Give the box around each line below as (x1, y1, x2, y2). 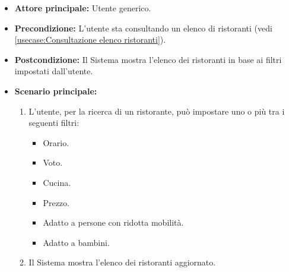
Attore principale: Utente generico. (14, 2, 151, 14)
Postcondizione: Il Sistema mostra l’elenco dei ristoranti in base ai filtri (14, 53, 282, 65)
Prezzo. (43, 196, 69, 208)
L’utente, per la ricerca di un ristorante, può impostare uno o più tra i (28, 105, 285, 117)
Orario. (43, 136, 69, 148)
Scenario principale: (14, 84, 97, 97)
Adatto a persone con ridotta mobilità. (43, 216, 184, 229)
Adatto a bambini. (43, 236, 110, 248)
